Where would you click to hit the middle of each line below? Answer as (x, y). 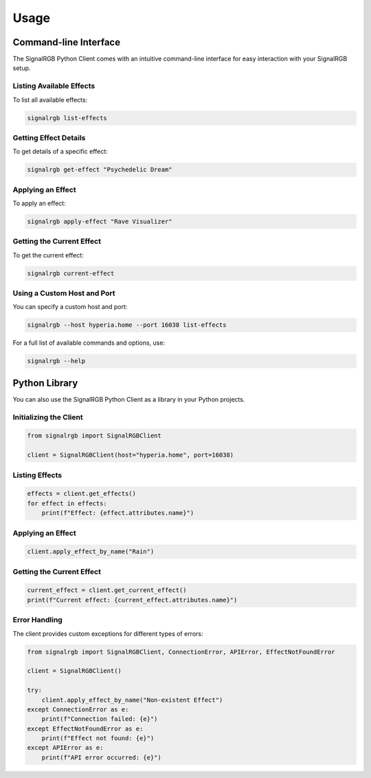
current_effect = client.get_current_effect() (107, 590)
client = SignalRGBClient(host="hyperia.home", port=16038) (131, 455)
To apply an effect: (39, 203)
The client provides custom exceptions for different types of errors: (108, 633)
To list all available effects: (50, 100)
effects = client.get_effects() (82, 494)
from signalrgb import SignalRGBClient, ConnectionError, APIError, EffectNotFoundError (181, 652)
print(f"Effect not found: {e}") (98, 739)
